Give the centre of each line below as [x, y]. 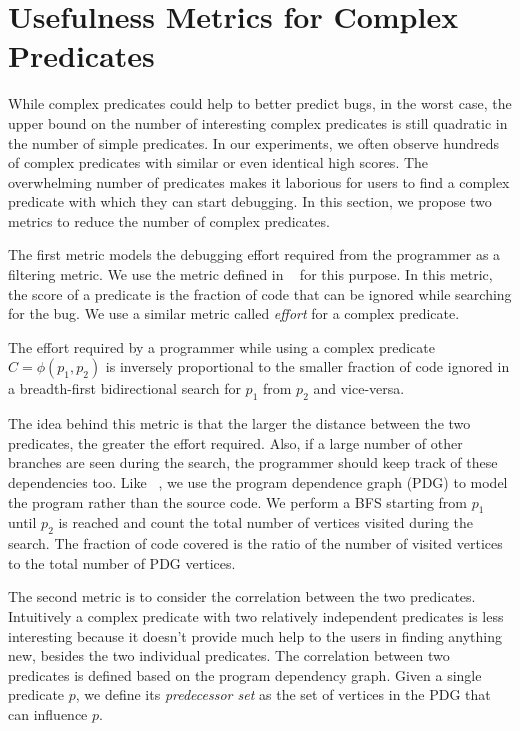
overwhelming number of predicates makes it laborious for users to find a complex [259, 181]
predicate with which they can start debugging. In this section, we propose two [250, 201]
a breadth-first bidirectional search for [124, 388]
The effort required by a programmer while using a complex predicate [221, 346]
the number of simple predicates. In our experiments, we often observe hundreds [253, 142]
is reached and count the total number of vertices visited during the [266, 522]
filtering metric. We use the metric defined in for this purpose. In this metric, [250, 274]
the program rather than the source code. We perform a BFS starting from [238, 501]
